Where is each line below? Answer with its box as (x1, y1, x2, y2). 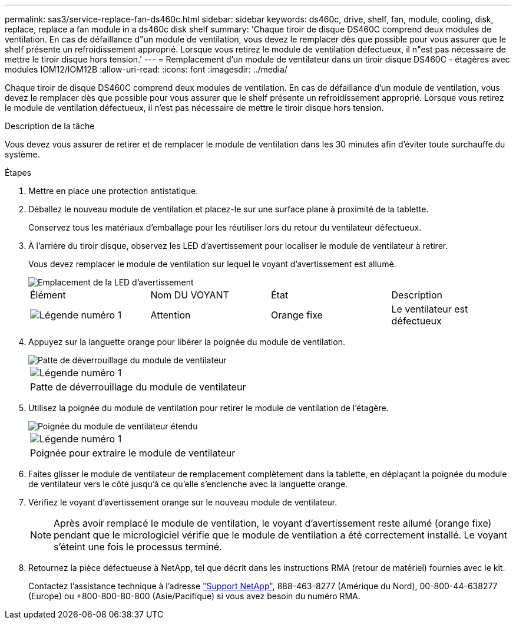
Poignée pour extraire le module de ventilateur (30, 447, 236, 459)
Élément (30, 289, 66, 301)
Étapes (5, 168, 32, 178)
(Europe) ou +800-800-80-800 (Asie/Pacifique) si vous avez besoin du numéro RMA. (28, 591, 360, 601)
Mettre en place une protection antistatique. (28, 186, 199, 196)
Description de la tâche (5, 121, 95, 131)
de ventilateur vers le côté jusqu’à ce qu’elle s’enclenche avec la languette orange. (28, 479, 348, 489)
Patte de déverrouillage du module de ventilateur (30, 381, 246, 393)
